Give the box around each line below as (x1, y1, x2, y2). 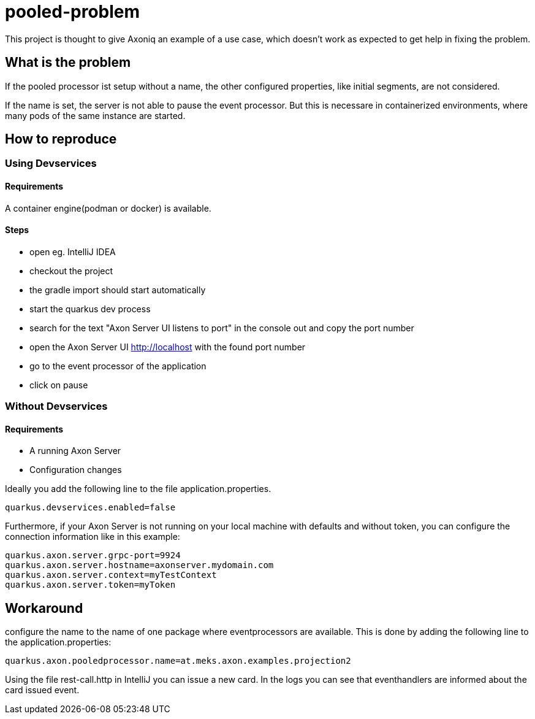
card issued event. (5, 685, 80, 696)
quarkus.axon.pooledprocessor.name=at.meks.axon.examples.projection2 (5, 656, 351, 666)
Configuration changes (29, 464, 122, 475)
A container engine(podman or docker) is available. (5, 202, 211, 213)
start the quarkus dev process (29, 303, 151, 314)
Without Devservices (5, 400, 108, 413)
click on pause (29, 379, 88, 390)
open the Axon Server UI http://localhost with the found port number (29, 341, 306, 352)
